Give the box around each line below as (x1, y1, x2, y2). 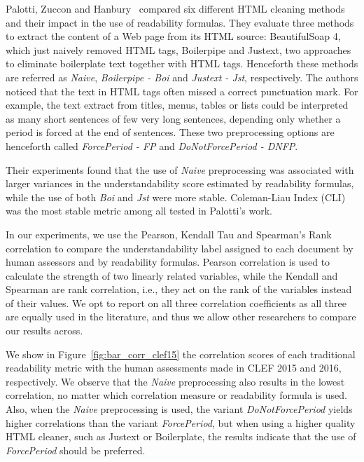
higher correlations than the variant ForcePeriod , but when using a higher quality (6, 415, 356, 430)
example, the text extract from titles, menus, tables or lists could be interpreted (6, 97, 349, 112)
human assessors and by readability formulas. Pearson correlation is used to (6, 254, 330, 269)
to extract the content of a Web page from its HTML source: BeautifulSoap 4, (6, 29, 341, 43)
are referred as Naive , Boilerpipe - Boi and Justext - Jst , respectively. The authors (6, 69, 358, 84)
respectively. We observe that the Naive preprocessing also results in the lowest (6, 374, 345, 388)
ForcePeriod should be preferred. (6, 442, 146, 457)
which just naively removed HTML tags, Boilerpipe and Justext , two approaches (6, 42, 351, 57)
